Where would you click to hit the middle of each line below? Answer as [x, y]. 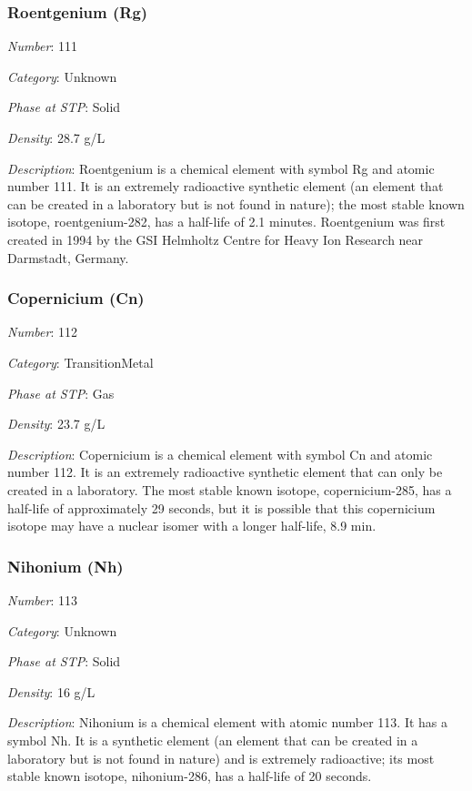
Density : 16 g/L [51, 691]
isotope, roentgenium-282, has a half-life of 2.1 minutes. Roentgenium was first [226, 222]
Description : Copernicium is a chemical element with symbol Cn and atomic [220, 454]
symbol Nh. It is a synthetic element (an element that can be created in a [213, 740]
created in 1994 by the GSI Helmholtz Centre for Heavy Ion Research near [216, 239]
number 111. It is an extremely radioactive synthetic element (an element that [226, 186]
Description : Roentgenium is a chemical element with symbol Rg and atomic [221, 168]
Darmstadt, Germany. [68, 257]
